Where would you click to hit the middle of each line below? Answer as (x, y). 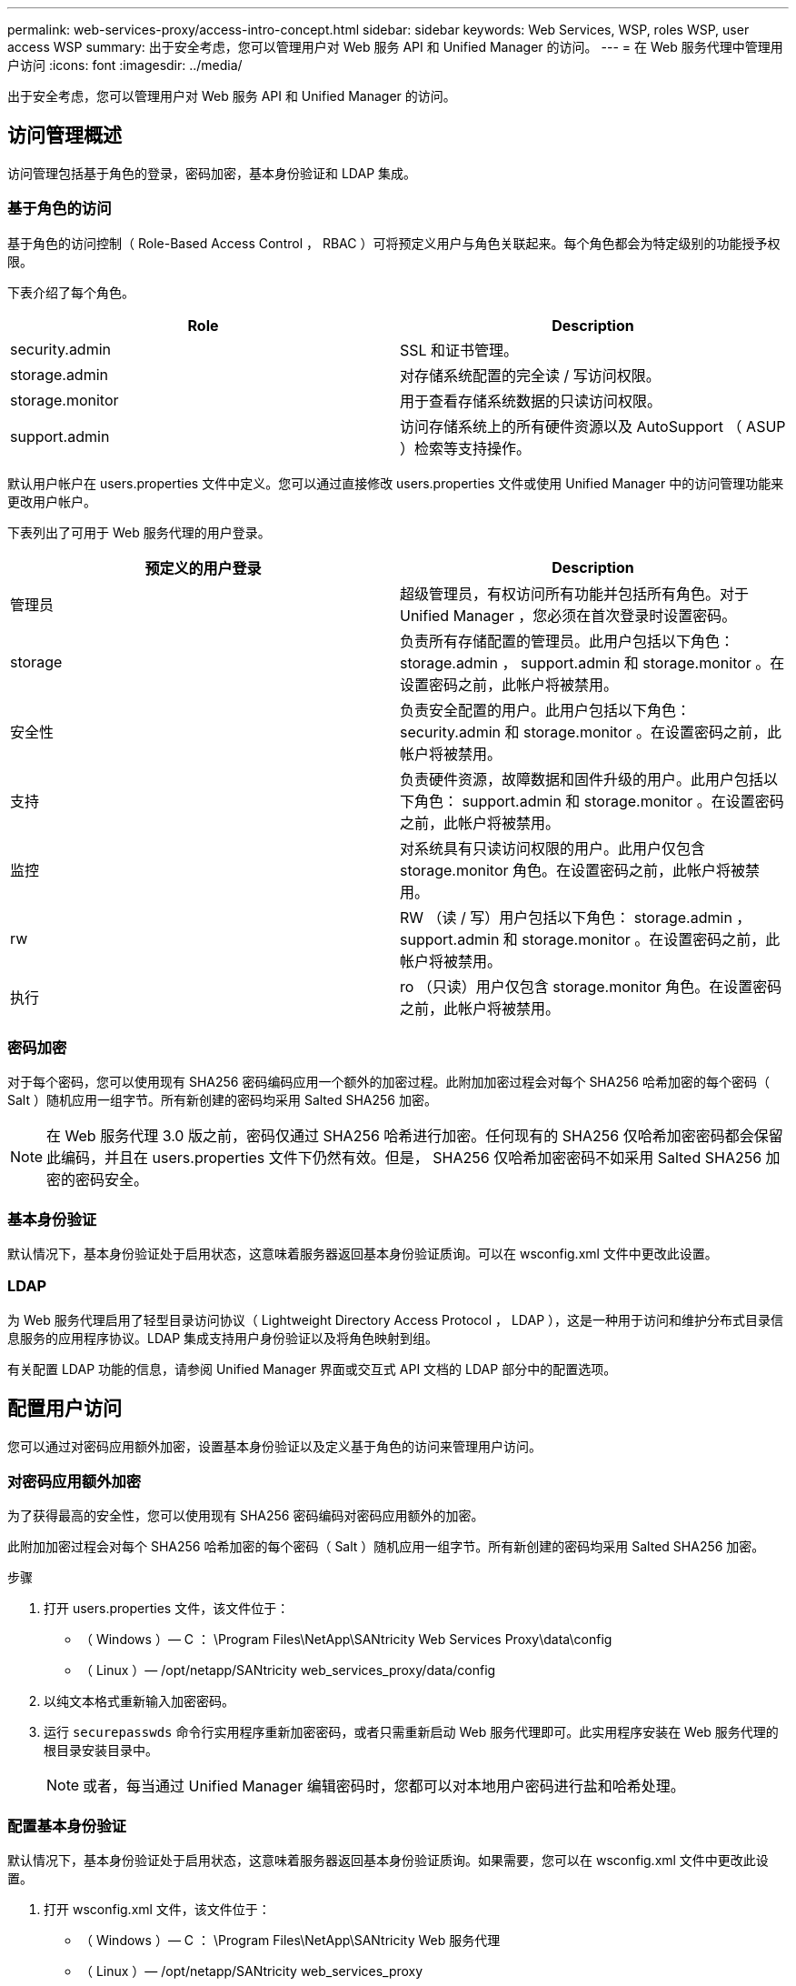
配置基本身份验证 (67, 1826)
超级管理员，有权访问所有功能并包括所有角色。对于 (575, 593)
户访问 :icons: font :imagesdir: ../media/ (125, 65)
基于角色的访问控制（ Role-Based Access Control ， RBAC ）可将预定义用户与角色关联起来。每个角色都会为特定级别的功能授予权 (394, 243)
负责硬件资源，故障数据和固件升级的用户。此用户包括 (582, 779)
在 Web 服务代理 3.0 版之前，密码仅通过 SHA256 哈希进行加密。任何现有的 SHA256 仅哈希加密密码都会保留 (415, 1136)
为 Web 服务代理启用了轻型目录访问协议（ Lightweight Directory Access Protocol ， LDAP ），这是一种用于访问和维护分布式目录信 (396, 1319)
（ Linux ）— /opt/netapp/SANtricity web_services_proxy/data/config (288, 1670)
